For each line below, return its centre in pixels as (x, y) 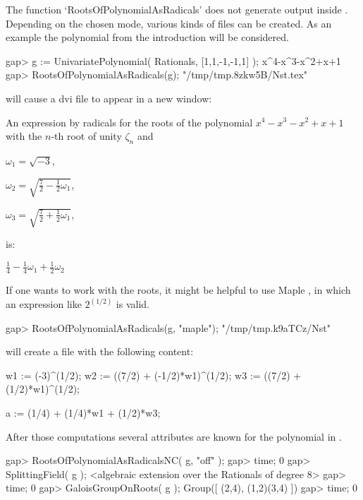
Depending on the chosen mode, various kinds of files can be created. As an (169, 23)
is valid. (133, 304)
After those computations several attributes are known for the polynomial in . (174, 436)
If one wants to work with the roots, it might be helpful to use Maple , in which (178, 289)
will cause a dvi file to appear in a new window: (109, 98)
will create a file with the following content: (100, 351)
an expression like (44, 304)
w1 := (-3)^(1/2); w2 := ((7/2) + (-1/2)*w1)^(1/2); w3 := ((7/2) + (154, 375)
